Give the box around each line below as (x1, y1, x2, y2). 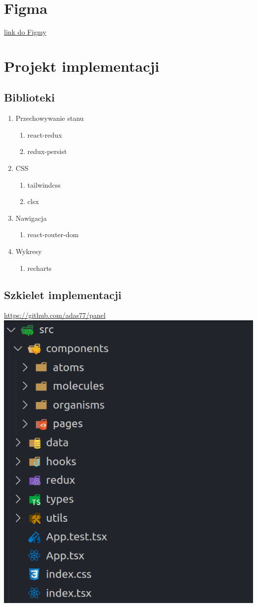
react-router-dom (27, 229, 79, 240)
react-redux (27, 129, 62, 140)
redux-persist (27, 146, 67, 156)
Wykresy (15, 246, 42, 256)
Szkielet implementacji (4, 287, 122, 302)
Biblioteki (4, 90, 55, 105)
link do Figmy (4, 27, 46, 37)
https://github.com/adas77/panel (4, 310, 106, 320)
